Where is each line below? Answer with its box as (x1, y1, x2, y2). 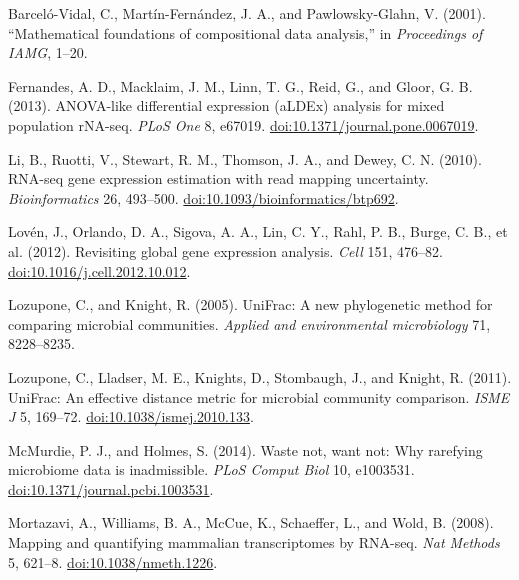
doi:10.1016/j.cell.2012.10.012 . (8, 260, 191, 281)
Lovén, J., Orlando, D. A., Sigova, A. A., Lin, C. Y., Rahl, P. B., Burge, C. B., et (8, 221, 508, 242)
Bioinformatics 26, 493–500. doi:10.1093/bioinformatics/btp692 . (8, 187, 399, 208)
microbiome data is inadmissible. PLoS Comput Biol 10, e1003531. (8, 459, 415, 480)
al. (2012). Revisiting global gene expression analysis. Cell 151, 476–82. (8, 240, 443, 261)
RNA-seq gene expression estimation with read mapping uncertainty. (8, 168, 429, 189)
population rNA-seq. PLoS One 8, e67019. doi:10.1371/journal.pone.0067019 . (8, 114, 479, 135)
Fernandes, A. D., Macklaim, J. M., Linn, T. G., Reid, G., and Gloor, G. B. (8, 75, 473, 96)
